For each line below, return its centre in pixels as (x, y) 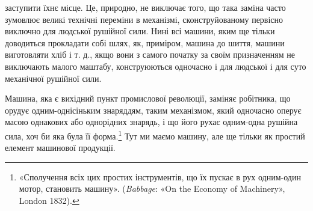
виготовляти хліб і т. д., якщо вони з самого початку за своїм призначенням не (150, 54)
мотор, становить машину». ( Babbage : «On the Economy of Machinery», (152, 188)
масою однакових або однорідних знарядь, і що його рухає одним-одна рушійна (151, 122)
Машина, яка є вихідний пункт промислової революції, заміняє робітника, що (148, 98)
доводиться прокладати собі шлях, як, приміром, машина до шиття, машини (145, 42)
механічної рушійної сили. (53, 78)
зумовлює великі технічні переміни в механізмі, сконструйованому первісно (144, 19)
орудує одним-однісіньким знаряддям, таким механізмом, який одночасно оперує (153, 110)
